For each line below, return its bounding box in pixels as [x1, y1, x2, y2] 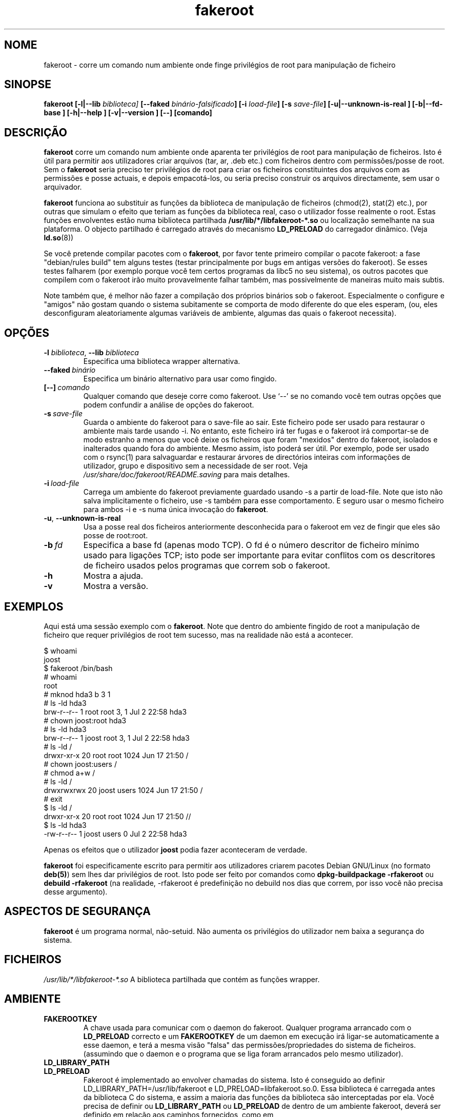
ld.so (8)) [44, 233, 74, 242]
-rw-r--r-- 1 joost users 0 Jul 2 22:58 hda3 [44, 829, 187, 838]
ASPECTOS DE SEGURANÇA [4, 905, 151, 918]
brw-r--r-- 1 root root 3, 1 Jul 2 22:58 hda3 [44, 707, 187, 716]
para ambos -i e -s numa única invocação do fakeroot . [83, 505, 268, 514]
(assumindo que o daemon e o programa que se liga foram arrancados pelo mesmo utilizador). [83, 1049, 403, 1058]
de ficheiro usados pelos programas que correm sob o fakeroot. [83, 560, 330, 571]
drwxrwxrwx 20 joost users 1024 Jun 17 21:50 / [44, 785, 203, 795]
